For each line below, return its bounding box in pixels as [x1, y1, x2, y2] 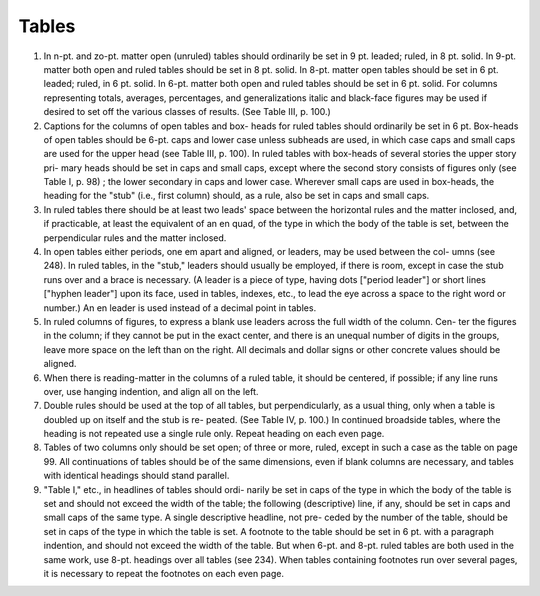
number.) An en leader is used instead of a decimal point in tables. [43, 301, 317, 314]
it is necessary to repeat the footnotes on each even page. [43, 568, 285, 579]
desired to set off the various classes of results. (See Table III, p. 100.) [43, 106, 332, 118]
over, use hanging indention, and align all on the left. [43, 385, 259, 397]
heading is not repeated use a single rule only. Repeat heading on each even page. [43, 428, 385, 440]
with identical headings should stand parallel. [43, 470, 230, 482]
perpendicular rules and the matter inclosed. [43, 231, 227, 244]
